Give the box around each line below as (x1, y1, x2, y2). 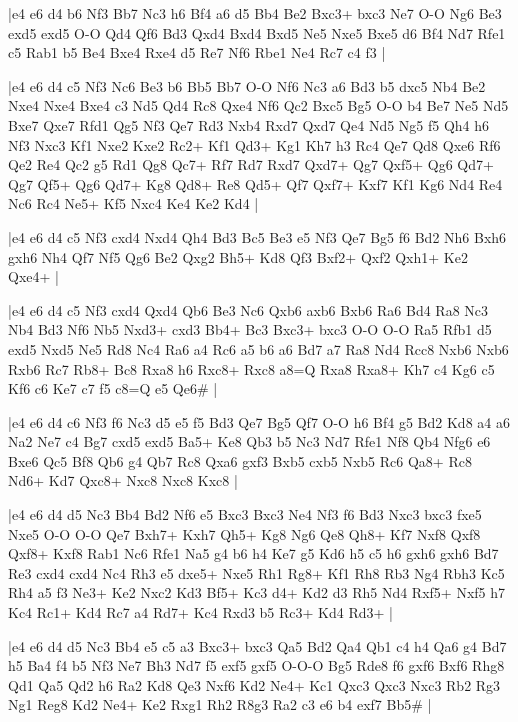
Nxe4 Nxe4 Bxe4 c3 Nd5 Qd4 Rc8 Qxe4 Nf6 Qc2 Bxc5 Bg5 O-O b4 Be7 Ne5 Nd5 (8, 95, 509, 116)
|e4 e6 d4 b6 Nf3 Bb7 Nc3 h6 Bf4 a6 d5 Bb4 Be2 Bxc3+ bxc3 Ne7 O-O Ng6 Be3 (8, 3, 502, 23)
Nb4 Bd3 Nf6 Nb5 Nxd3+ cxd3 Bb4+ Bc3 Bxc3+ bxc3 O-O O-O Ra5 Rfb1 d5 (8, 319, 492, 340)
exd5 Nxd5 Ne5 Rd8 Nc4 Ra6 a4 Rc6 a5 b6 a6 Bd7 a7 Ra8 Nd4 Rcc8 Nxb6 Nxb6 (8, 338, 509, 359)
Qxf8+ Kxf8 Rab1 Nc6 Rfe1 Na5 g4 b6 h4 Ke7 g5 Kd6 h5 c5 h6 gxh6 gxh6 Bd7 (8, 543, 499, 564)
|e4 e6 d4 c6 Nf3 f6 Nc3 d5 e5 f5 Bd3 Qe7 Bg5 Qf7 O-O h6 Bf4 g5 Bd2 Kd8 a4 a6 (8, 411, 510, 432)
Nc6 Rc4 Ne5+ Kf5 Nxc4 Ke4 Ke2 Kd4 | (8, 193, 259, 214)
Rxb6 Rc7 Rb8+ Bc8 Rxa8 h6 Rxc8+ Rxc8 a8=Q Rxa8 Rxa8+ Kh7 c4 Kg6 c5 (8, 358, 495, 379)
